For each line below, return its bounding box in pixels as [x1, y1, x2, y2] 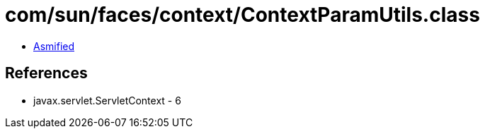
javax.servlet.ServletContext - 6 [33, 94, 181, 106]
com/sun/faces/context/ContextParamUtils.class [5, 3, 480, 27]
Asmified [33, 39, 75, 52]
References [5, 64, 88, 83]
